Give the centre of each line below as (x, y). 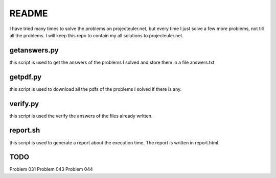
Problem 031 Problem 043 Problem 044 (51, 169)
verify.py (24, 104)
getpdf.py (26, 77)
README (29, 13)
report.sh (25, 130)
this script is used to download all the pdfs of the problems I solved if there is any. (96, 89)
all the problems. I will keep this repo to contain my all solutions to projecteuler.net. (97, 35)
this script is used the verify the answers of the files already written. (81, 116)
